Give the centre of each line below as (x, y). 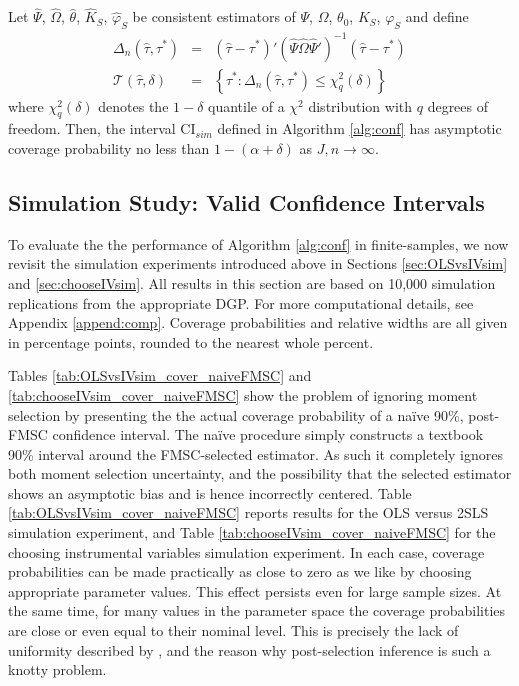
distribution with (360, 105)
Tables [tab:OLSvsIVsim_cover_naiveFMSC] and (160, 375)
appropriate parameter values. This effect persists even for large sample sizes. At (255, 590)
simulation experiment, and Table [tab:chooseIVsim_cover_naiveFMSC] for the (252, 532)
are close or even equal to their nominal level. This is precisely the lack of (233, 630)
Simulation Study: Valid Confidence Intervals (246, 201)
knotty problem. (57, 669)
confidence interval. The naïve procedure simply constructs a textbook (268, 434)
